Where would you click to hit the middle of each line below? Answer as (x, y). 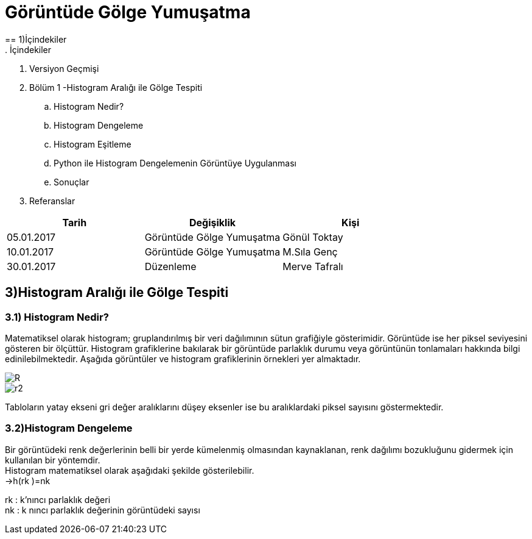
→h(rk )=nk (28, 480)
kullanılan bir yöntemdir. (53, 460)
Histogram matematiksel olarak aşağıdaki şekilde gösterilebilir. (130, 470)
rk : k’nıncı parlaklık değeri (58, 499)
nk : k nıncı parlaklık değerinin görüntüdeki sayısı (103, 510)
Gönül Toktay (313, 237)
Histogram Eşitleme (93, 144)
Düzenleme (170, 266)
